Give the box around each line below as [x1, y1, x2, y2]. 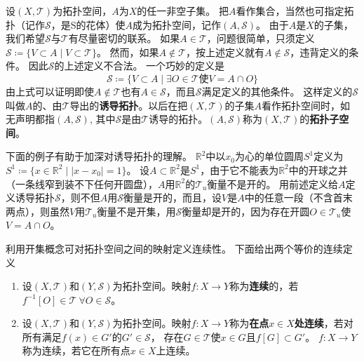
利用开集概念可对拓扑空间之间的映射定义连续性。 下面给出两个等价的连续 [6, 241, 343, 255]
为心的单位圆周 [235, 149, 304, 163]
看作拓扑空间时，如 [262, 98, 351, 112]
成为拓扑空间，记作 [133, 17, 222, 32]
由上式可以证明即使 [6, 83, 94, 98]
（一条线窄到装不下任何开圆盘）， [6, 176, 158, 191]
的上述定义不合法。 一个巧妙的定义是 [54, 58, 225, 73]
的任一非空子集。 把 [137, 4, 229, 18]
